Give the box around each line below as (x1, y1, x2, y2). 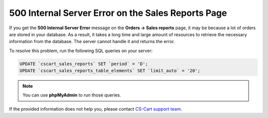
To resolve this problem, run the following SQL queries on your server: (9, 48, 153, 54)
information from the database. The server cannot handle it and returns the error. (9, 39, 175, 45)
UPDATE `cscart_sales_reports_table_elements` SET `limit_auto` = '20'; (19, 68, 201, 74)
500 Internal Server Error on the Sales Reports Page (9, 7, 227, 18)
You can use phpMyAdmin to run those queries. (22, 92, 121, 98)
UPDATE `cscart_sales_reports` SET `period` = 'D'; (19, 61, 148, 66)
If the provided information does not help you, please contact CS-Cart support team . (9, 106, 182, 112)
